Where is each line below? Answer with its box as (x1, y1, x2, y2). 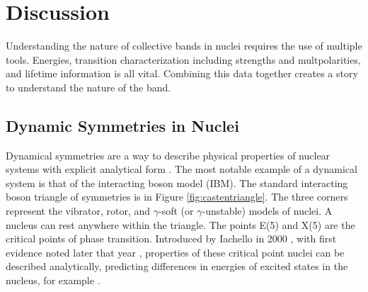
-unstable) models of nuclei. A (202, 203, 333, 218)
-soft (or (159, 203, 194, 218)
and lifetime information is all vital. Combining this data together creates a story (6, 66, 358, 81)
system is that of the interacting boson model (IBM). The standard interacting (6, 175, 348, 190)
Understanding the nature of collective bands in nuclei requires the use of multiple (6, 38, 362, 53)
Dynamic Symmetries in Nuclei (6, 114, 239, 136)
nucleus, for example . (6, 273, 100, 288)
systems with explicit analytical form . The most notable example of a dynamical (6, 162, 357, 176)
